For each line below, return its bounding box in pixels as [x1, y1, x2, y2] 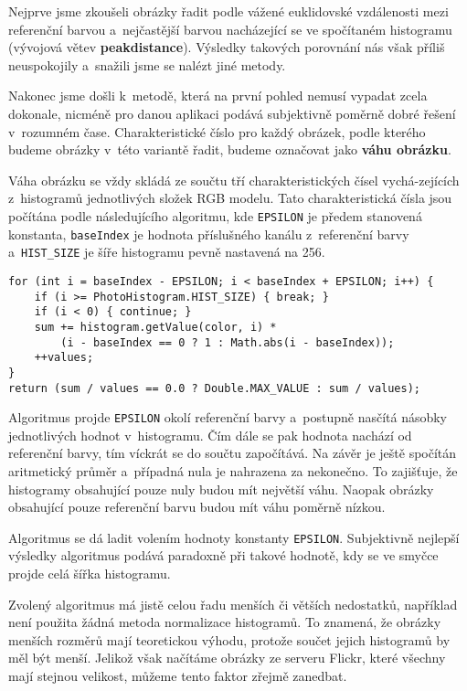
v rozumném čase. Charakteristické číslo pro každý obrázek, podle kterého [8, 122, 426, 141]
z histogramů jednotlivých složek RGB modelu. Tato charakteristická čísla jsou [8, 188, 452, 207]
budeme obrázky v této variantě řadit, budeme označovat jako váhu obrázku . [8, 140, 451, 159]
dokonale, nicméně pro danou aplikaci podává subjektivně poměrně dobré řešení [8, 103, 456, 122]
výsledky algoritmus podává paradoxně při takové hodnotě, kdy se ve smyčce [8, 546, 439, 565]
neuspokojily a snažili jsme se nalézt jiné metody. [8, 55, 286, 74]
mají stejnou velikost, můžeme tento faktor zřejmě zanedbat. [8, 666, 347, 685]
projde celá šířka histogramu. [8, 564, 171, 583]
